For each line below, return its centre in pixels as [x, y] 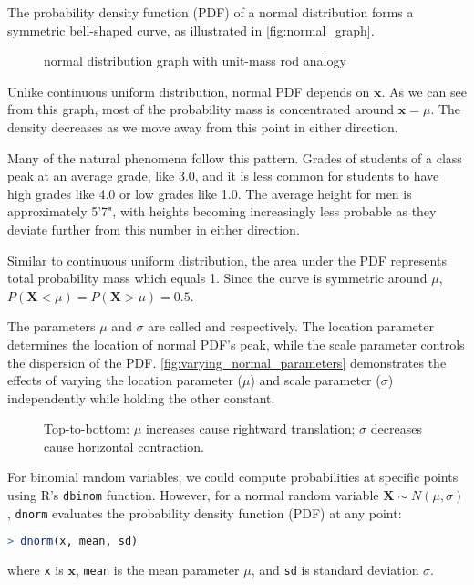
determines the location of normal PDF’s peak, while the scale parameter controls [236, 344]
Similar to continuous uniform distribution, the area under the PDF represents [227, 260]
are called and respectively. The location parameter [291, 326]
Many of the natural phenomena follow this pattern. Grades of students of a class [235, 157]
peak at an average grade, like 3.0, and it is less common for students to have [223, 176]
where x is [36, 570]
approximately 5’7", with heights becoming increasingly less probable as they [222, 211]
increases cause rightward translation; [250, 428]
